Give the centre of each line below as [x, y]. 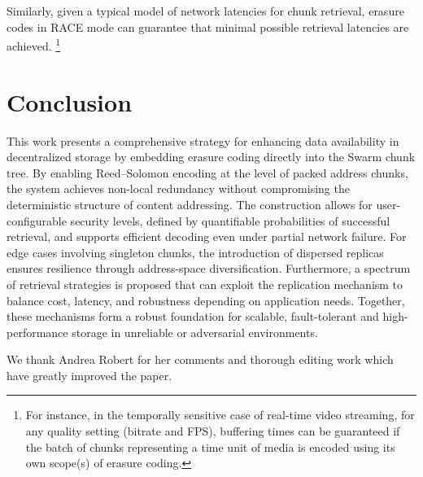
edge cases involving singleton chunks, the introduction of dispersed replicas [195, 252]
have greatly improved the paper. [89, 375]
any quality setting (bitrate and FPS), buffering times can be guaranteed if [213, 431]
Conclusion [70, 101]
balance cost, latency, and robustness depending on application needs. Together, [206, 300]
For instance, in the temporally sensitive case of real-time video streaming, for [220, 415]
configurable [37, 220]
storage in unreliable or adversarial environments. [195, 332]
